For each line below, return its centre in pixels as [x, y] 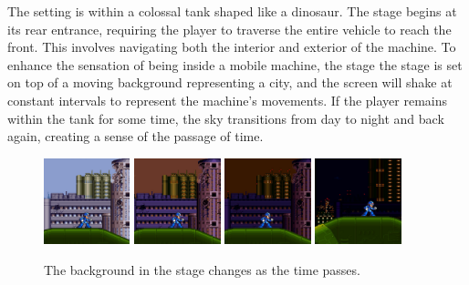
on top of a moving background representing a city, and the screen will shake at [230, 82]
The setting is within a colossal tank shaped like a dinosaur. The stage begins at [232, 11]
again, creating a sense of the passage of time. [135, 136]
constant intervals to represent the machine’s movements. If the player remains [228, 100]
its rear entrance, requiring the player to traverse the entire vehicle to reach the [229, 29]
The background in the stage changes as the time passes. [202, 269]
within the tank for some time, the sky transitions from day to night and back [226, 118]
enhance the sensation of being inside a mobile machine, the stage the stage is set [235, 64]
